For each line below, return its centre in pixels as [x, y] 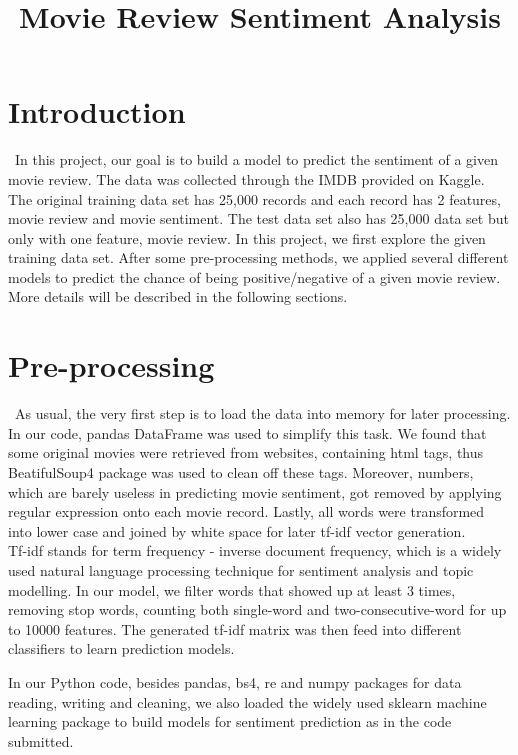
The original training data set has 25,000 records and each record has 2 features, [254, 198]
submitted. [41, 740]
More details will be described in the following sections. [178, 296]
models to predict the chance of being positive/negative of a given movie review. [254, 276]
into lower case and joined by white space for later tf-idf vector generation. [237, 530]
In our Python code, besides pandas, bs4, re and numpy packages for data [235, 681]
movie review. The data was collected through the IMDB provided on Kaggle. [246, 178]
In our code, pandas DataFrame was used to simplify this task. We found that [247, 432]
